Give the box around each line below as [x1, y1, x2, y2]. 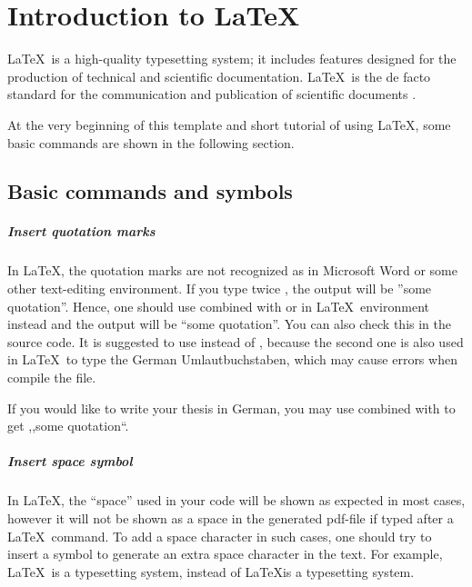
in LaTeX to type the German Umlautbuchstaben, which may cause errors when [7, 350, 457, 369]
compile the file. [7, 368, 96, 386]
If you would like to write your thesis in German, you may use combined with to [7, 398, 456, 417]
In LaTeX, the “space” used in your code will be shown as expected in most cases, [7, 491, 466, 510]
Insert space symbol [7, 452, 133, 471]
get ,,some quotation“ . [7, 416, 129, 435]
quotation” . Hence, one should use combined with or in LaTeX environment [7, 296, 429, 315]
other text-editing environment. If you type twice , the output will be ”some [7, 279, 432, 298]
